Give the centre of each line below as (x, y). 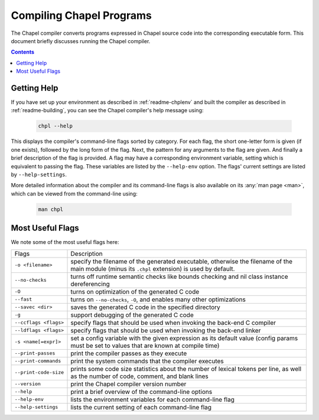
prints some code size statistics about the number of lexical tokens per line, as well (186, 369)
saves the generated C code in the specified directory (146, 307)
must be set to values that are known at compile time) (145, 346)
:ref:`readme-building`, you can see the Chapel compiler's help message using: (107, 110)
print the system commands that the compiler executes (147, 361)
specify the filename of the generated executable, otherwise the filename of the (181, 261)
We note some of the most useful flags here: (65, 242)
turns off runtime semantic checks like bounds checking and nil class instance (179, 276)
